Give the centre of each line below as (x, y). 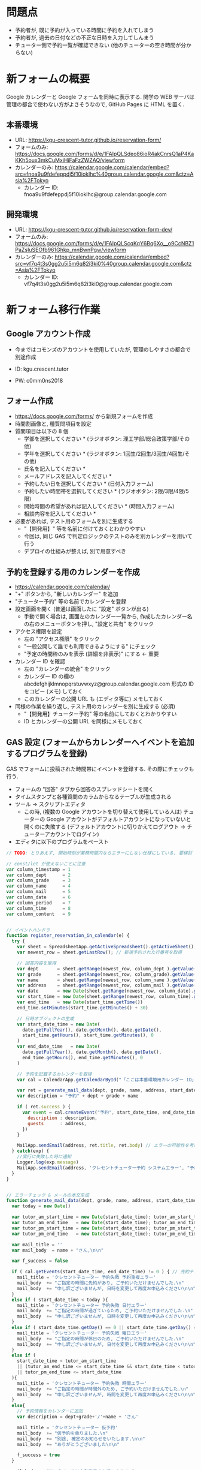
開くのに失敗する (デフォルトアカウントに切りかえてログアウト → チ (108, 826)
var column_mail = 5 (38, 892)
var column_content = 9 (38, 914)
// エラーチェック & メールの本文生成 (48, 1195)
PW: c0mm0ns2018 (39, 380)
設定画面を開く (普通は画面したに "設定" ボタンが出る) (82, 609)
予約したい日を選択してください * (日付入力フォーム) (89, 484)
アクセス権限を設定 (39, 632)
